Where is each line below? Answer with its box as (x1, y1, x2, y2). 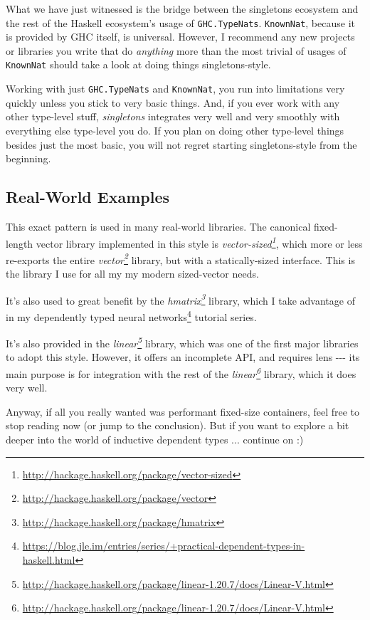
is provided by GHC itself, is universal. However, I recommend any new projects (6, 29, 355, 44)
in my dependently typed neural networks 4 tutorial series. (6, 307, 257, 324)
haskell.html (22, 552, 75, 567)
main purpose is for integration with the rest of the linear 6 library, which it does (6, 364, 356, 381)
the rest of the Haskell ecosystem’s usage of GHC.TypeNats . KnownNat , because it (6, 15, 355, 30)
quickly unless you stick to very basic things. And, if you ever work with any (6, 95, 340, 110)
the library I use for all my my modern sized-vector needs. (6, 266, 259, 281)
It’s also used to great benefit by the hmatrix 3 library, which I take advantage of (6, 290, 355, 308)
